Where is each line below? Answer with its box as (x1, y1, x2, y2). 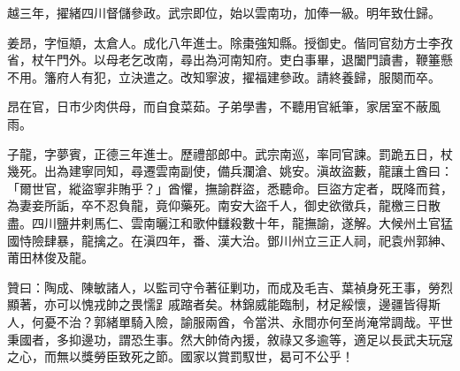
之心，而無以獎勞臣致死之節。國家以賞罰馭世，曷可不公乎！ (7, 347, 354, 366)
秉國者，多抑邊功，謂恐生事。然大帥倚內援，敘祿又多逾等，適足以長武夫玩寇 (7, 329, 453, 348)
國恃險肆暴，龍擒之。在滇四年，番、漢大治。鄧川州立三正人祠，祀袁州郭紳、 (7, 231, 453, 249)
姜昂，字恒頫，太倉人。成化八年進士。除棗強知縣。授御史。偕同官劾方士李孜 (7, 33, 453, 51)
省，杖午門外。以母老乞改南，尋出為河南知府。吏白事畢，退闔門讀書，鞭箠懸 (7, 50, 453, 69)
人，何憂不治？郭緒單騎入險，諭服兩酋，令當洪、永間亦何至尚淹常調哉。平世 (7, 312, 453, 330)
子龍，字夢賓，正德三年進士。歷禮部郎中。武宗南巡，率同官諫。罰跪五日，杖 (7, 144, 453, 163)
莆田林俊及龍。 (7, 248, 94, 267)
